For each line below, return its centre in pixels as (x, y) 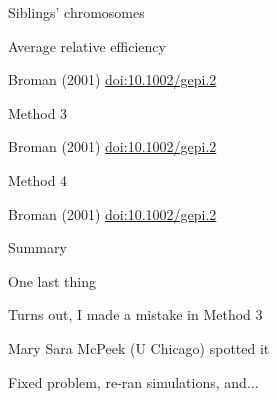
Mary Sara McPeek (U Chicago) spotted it (139, 347)
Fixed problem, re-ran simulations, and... (133, 381)
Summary (37, 247)
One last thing (52, 280)
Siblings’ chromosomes (76, 12)
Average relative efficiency (87, 45)
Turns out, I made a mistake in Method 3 (135, 314)
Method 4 (38, 179)
